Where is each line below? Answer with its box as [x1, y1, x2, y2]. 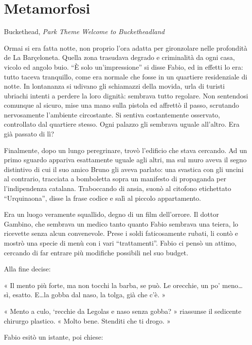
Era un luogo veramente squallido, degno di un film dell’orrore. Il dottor [4, 209, 219, 219]
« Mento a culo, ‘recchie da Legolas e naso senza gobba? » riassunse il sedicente [4, 306, 242, 316]
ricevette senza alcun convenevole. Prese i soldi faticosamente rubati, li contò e [4, 228, 238, 238]
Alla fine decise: [4, 264, 51, 274]
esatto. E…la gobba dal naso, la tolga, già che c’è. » [12, 289, 166, 300]
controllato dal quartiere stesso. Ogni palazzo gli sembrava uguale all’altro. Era [4, 119, 240, 129]
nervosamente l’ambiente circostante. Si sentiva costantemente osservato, [4, 109, 220, 119]
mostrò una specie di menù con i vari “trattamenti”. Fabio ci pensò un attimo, [4, 238, 237, 248]
